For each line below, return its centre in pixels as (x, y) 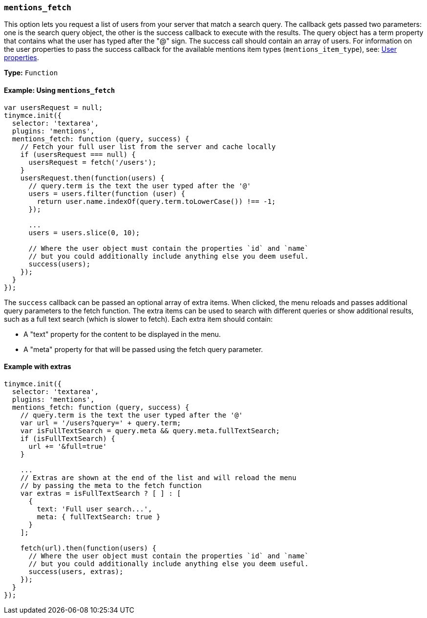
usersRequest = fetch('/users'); (92, 162)
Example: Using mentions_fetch (60, 90)
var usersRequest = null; (53, 107)
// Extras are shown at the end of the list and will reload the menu (158, 477)
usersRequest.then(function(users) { (92, 178)
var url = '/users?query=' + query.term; (101, 423)
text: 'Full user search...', (95, 509)
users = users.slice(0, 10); (84, 232)
